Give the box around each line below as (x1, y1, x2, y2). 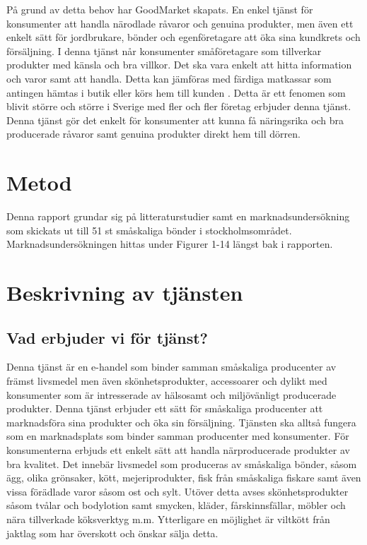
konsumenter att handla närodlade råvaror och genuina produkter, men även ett (6, 16, 354, 30)
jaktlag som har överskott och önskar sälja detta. (6, 525, 219, 540)
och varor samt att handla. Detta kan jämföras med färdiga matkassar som (6, 71, 332, 85)
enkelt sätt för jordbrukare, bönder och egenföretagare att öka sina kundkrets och (6, 30, 361, 44)
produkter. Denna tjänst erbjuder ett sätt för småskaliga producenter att (6, 401, 323, 416)
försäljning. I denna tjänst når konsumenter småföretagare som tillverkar (6, 43, 322, 58)
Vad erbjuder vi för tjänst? (6, 326, 208, 348)
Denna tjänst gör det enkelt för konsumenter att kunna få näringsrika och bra (6, 112, 344, 127)
